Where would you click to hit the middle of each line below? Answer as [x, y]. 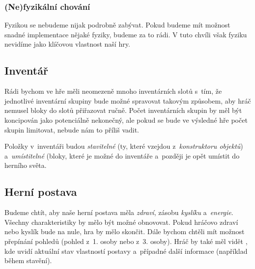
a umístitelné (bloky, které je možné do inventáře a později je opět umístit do [122, 155]
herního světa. [26, 165]
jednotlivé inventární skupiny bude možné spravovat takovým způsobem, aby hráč [128, 100]
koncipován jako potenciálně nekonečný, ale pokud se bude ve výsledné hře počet [126, 120]
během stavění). [28, 260]
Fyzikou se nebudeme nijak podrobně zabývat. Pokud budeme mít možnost [117, 25]
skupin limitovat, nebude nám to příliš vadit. [72, 129]
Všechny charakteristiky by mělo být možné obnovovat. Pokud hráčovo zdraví [121, 222]
